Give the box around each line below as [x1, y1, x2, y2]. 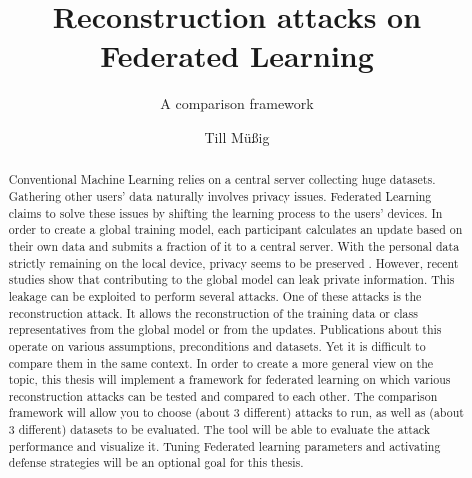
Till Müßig [204, 126, 270, 147]
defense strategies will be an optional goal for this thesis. [8, 454, 304, 471]
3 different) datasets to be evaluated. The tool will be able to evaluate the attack [8, 421, 431, 438]
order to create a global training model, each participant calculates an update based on [8, 221, 463, 238]
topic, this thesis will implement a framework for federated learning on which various [8, 371, 451, 388]
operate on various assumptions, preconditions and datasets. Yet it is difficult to [8, 337, 426, 354]
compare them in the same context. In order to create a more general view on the [8, 354, 434, 371]
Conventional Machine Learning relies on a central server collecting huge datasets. [8, 171, 436, 188]
